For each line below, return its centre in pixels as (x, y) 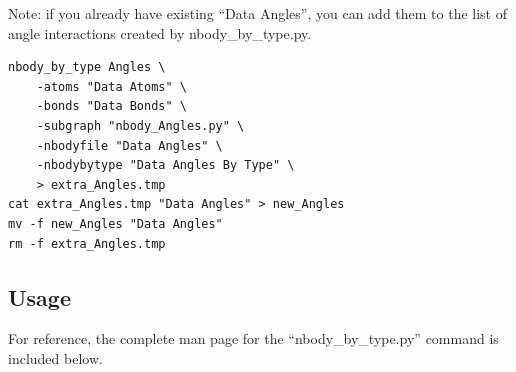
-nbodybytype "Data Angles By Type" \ (165, 165)
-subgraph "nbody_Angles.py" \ (140, 125)
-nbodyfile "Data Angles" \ (129, 145)
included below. (55, 357)
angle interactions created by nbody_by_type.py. (160, 32)
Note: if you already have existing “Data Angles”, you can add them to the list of (257, 13)
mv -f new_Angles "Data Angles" (115, 223)
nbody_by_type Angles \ (87, 67)
